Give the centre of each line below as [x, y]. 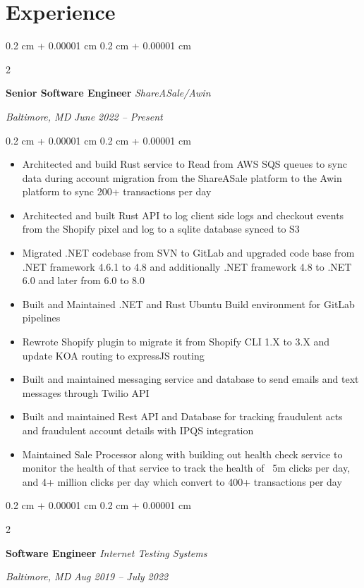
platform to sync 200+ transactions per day [117, 191]
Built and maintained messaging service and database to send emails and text [190, 379]
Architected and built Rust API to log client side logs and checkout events [183, 215]
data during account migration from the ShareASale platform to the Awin [182, 177]
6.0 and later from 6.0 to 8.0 [83, 280]
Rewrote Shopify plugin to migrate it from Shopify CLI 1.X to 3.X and [176, 342]
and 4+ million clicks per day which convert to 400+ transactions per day [182, 481]
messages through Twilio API [86, 392]
